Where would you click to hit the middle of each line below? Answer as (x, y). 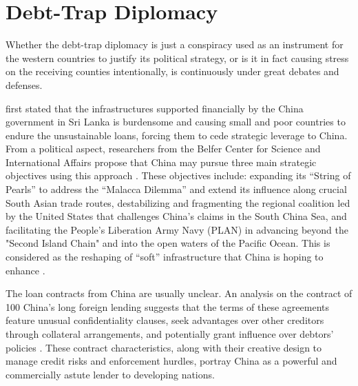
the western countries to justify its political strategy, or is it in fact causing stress (177, 58)
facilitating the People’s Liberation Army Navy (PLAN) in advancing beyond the (177, 229)
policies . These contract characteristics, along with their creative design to (164, 347)
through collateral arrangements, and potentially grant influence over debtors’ (170, 334)
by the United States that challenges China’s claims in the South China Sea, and (176, 216)
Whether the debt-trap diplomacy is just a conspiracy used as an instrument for (175, 44)
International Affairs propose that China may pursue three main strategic (161, 162)
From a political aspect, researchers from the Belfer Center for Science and (163, 149)
